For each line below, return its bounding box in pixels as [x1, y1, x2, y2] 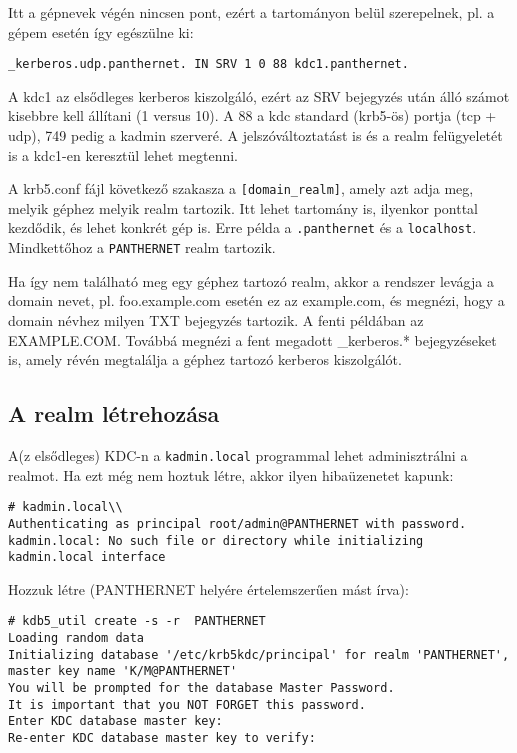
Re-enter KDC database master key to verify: [8, 731, 316, 746]
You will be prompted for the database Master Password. [8, 681, 395, 696]
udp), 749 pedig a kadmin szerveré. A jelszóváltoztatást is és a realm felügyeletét [8, 125, 503, 146]
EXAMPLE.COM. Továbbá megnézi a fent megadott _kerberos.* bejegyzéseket [8, 329, 497, 350]
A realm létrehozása [8, 398, 220, 429]
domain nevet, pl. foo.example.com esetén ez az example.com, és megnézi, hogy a [8, 290, 505, 311]
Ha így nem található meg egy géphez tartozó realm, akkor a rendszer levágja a [8, 270, 494, 291]
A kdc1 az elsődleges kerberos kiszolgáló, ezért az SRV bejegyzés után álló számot [8, 85, 510, 106]
